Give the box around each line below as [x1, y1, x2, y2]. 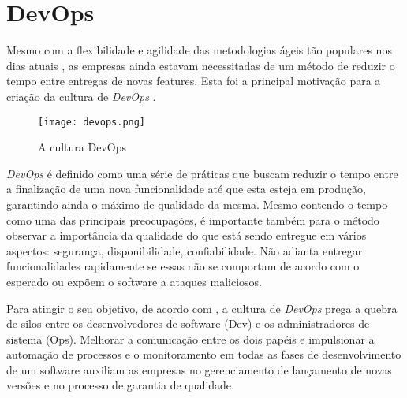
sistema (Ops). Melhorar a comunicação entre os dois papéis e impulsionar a [6, 330, 375, 347]
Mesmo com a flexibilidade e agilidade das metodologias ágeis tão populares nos [6, 42, 392, 58]
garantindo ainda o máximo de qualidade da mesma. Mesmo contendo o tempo [6, 195, 388, 212]
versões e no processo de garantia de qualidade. [6, 377, 234, 393]
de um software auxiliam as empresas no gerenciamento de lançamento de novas [6, 361, 392, 378]
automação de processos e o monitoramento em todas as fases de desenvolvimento [6, 346, 401, 363]
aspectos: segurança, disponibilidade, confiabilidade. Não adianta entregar [6, 242, 363, 259]
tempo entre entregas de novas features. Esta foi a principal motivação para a [6, 73, 381, 89]
